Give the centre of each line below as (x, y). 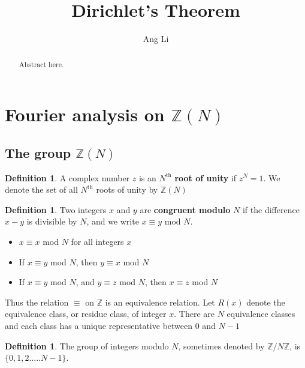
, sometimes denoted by (221, 345)
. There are (194, 314)
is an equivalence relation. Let (160, 302)
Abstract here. (41, 64)
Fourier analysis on (85, 114)
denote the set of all (41, 189)
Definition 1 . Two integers (56, 209)
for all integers (97, 241)
